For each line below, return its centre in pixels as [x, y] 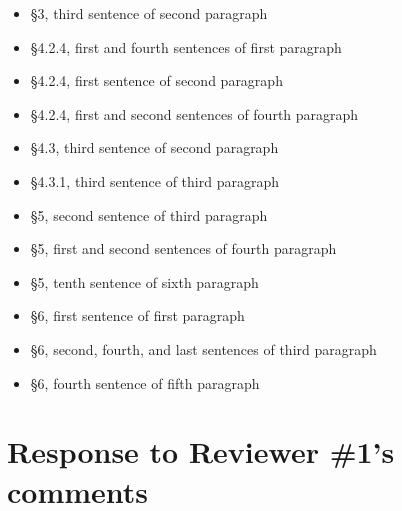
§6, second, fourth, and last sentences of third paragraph [203, 348]
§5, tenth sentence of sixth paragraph [144, 281]
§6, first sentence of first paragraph [137, 315]
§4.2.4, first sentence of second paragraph [156, 80]
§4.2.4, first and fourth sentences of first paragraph [186, 46]
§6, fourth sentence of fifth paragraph [145, 382]
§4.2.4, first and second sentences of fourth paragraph [194, 113]
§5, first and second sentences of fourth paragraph [183, 248]
